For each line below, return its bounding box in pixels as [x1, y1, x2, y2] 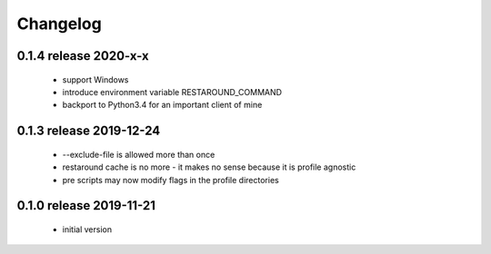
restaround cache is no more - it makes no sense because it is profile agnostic [62, 161, 356, 172]
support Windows [62, 73, 129, 85]
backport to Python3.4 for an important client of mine [62, 100, 263, 111]
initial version [62, 223, 113, 235]
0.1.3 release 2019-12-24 [16, 123, 161, 139]
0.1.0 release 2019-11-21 [16, 198, 156, 213]
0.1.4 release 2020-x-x [16, 48, 149, 63]
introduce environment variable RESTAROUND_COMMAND [62, 86, 282, 97]
